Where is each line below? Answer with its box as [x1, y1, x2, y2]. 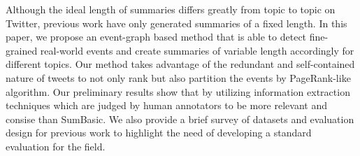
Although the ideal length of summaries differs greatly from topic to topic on [6, 2, 336, 16]
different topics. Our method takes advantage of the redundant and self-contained [6, 57, 355, 71]
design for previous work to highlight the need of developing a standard [6, 125, 312, 140]
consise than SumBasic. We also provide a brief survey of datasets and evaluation [6, 111, 354, 126]
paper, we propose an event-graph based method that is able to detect [6, 29, 307, 44]
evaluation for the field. [6, 139, 106, 153]
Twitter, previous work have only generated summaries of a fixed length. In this [6, 15, 347, 30]
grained [6, 43, 38, 57]
